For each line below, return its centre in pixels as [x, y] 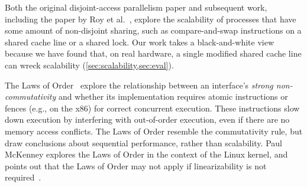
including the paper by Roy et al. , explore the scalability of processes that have [151, 19]
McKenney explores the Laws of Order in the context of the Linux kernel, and [146, 154]
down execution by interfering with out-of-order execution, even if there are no [147, 119]
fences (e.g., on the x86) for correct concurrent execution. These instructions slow [152, 108]
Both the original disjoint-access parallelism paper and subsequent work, [136, 7]
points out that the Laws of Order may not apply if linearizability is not [136, 165]
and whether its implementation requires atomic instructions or [173, 96]
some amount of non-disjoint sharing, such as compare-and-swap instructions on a [153, 30]
